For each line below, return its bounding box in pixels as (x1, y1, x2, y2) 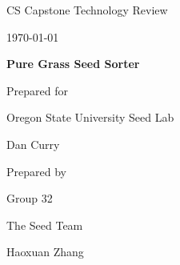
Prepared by (6, 163, 66, 179)
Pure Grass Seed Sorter (6, 55, 140, 72)
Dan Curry (6, 135, 60, 152)
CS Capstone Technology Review (6, 2, 168, 18)
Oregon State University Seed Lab (6, 109, 174, 126)
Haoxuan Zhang (6, 243, 84, 260)
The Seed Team (6, 216, 83, 233)
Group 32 (6, 190, 53, 207)
